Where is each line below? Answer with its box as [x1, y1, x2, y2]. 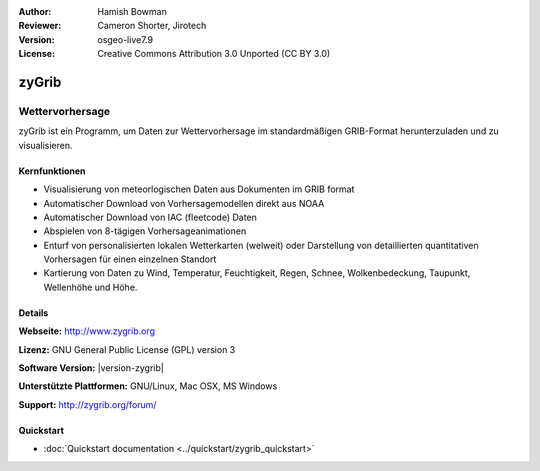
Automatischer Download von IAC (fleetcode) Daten [43, 211, 257, 223]
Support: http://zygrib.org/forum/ [18, 398, 157, 410]
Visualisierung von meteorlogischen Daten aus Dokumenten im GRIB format [43, 183, 355, 195]
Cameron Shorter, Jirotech [97, 20, 207, 32]
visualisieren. [18, 139, 74, 151]
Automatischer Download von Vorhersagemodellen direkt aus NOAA [43, 197, 325, 209]
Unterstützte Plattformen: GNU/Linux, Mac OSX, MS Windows [18, 380, 278, 392]
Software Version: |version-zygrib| [18, 362, 164, 374]
